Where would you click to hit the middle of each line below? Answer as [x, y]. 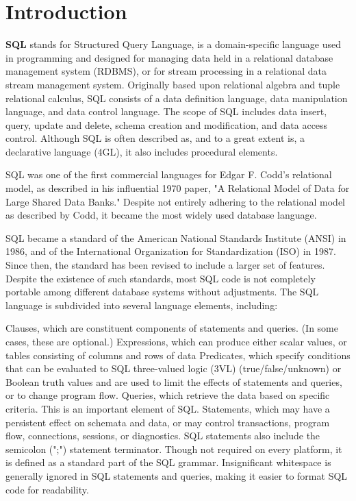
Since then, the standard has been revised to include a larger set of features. [165, 265]
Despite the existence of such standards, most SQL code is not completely [161, 278]
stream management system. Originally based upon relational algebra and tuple [173, 84]
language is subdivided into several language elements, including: [142, 305]
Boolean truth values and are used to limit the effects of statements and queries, [174, 381]
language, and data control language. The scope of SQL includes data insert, [166, 111]
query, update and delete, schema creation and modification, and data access [167, 124]
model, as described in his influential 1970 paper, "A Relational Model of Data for [178, 188]
